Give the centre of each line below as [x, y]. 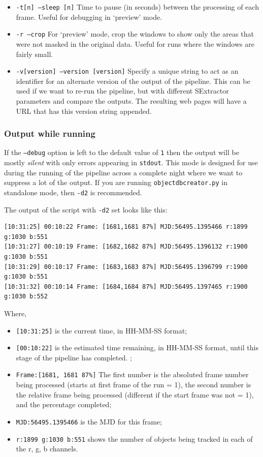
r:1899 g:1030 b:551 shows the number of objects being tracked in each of [134, 438]
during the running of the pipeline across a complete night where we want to [123, 172]
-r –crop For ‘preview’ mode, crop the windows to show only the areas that [135, 34]
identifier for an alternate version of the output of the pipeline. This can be [133, 81]
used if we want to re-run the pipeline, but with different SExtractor [122, 91]
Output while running [50, 133]
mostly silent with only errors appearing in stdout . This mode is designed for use [131, 162]
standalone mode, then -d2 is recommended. [73, 192]
